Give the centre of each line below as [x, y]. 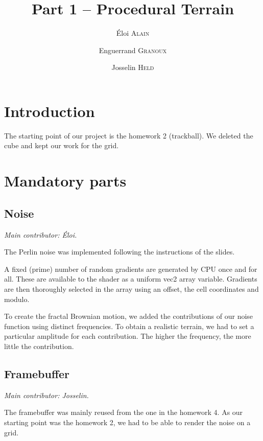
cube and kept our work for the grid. [62, 145]
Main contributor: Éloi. [41, 234]
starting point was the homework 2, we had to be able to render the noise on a [127, 422]
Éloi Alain [133, 33]
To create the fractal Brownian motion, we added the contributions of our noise [129, 316]
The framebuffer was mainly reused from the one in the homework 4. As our [124, 412]
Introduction [50, 111]
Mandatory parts [65, 181]
